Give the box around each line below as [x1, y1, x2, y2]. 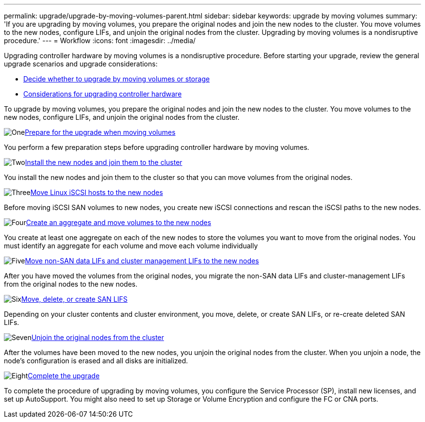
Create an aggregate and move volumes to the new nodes [26, 218, 212, 227]
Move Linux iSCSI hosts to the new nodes [30, 188, 163, 196]
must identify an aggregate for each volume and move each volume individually [4, 242, 258, 250]
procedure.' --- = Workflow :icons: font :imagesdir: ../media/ [4, 36, 196, 45]
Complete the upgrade [28, 372, 100, 380]
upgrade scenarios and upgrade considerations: [4, 60, 158, 68]
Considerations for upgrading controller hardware [23, 90, 182, 98]
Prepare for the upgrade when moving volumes [25, 128, 176, 136]
